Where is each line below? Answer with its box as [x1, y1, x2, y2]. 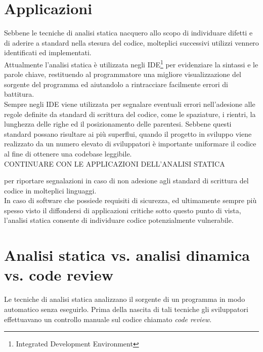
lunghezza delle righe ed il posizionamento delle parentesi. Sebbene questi [4, 119, 232, 129]
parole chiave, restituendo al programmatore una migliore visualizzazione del [4, 69, 241, 80]
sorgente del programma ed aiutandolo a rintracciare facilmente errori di [4, 79, 228, 89]
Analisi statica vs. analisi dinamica [4, 245, 250, 265]
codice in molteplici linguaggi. [4, 185, 97, 195]
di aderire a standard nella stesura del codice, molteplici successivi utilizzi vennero [4, 37, 259, 48]
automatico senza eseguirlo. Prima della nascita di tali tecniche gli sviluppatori [4, 303, 248, 314]
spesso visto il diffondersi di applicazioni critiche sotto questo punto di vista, [4, 205, 241, 215]
